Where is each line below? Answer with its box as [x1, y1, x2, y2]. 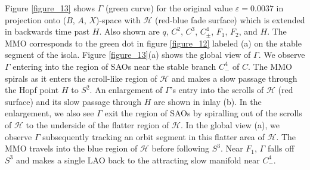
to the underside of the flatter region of [26, 118, 169, 131]
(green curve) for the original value [105, 2, 233, 14]
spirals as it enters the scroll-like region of [5, 72, 157, 84]
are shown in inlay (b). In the [154, 95, 262, 107]
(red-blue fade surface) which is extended [154, 13, 305, 26]
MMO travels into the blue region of [5, 142, 138, 154]
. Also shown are [99, 25, 160, 38]
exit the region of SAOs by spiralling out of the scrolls [104, 107, 302, 119]
